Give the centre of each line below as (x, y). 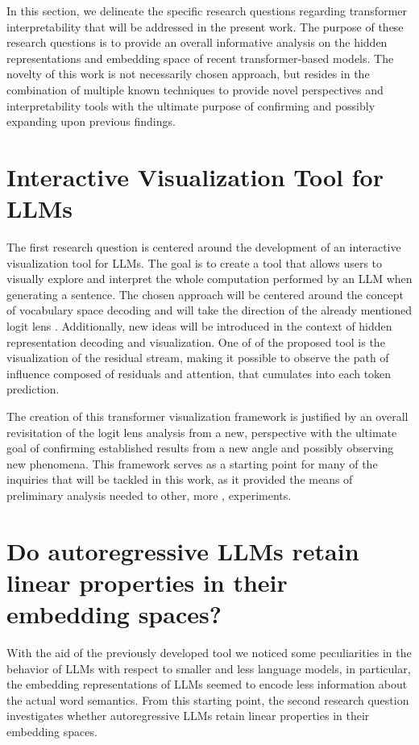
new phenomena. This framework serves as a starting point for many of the (192, 463)
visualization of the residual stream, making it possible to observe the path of (198, 358)
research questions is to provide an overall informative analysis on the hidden (197, 42)
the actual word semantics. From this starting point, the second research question (208, 699)
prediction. (33, 389)
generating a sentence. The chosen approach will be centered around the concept (205, 294)
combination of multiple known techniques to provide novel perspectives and (195, 89)
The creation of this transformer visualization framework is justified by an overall (207, 416)
